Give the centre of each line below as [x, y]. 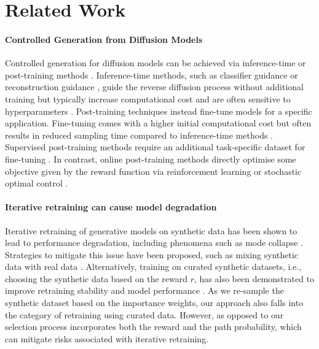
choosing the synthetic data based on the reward [96, 278]
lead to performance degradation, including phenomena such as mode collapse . [154, 243]
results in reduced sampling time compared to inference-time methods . [139, 135]
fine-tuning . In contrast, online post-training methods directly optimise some [151, 159]
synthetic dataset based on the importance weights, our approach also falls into [154, 303]
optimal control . [37, 183]
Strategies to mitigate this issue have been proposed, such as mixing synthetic [152, 254]
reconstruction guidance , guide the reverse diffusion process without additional [154, 87]
